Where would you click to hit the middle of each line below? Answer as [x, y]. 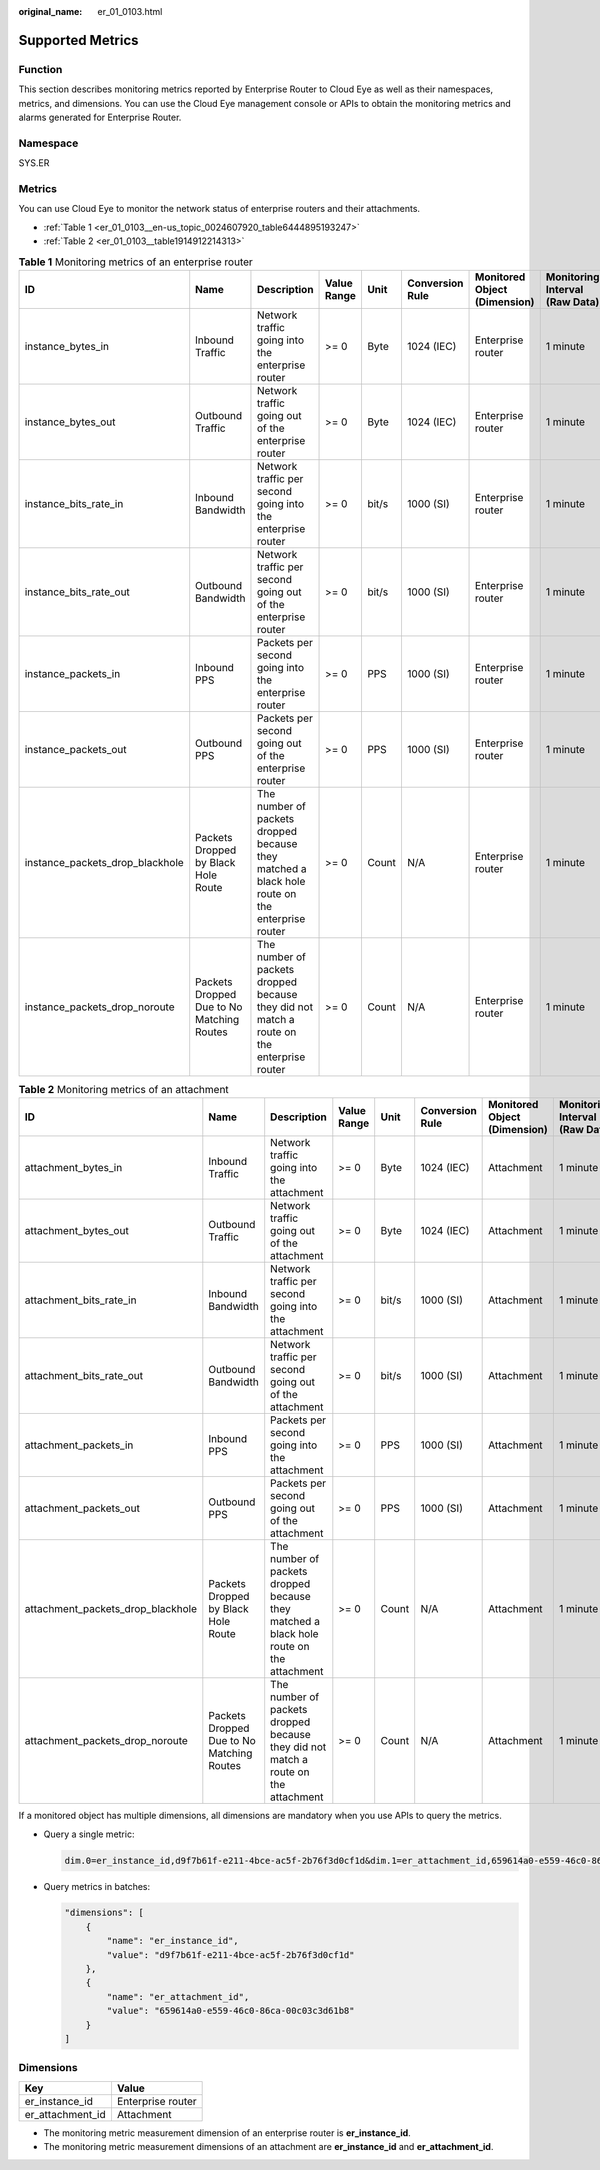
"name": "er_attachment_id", [178, 1996]
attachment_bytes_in [73, 1168]
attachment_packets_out [82, 1508]
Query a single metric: [89, 1834]
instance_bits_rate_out [77, 592]
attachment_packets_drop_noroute [106, 1741]
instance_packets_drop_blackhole [104, 862]
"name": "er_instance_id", [172, 1941]
